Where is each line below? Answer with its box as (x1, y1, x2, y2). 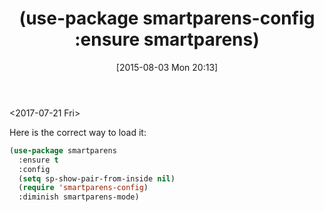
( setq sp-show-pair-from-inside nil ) (18, 173, 176, 184)
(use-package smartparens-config (18, 7, 316, 30)
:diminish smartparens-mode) (18, 192, 140, 202)
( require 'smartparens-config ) (18, 183, 149, 193)
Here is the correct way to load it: (9, 126, 147, 138)
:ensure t (18, 155, 59, 165)
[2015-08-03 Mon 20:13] (115, 61, 219, 73)
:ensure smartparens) (74, 28, 260, 51)
